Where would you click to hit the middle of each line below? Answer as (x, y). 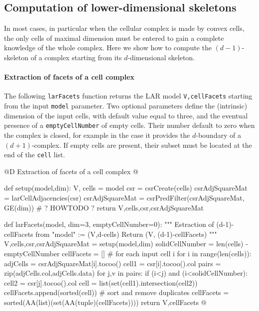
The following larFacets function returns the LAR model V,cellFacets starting (128, 96)
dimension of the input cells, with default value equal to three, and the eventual (126, 115)
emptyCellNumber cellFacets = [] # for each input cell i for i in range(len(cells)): (128, 253)
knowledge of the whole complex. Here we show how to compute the (108, 48)
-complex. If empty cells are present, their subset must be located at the (142, 145)
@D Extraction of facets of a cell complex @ (71, 171)
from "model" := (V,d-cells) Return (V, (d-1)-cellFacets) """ (126, 234)
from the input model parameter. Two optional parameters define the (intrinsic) (126, 106)
